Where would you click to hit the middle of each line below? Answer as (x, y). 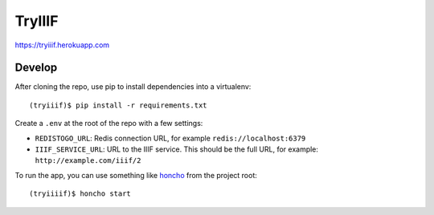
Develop (36, 68)
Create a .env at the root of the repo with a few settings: (109, 124)
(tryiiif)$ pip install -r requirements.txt (119, 105)
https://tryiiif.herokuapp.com (62, 45)
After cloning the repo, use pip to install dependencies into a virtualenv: (133, 87)
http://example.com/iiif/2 (88, 161)
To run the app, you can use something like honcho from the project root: (136, 175)
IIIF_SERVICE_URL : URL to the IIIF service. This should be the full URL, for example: (177, 149)
